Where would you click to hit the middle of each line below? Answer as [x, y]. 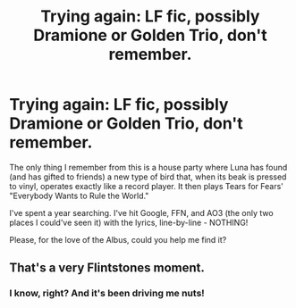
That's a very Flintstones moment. [107, 268]
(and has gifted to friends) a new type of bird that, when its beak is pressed [148, 177]
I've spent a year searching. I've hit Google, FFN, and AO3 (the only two [142, 212]
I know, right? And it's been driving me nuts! [107, 294]
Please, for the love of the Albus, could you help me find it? [118, 239]
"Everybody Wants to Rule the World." [79, 196]
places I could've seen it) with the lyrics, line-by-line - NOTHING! [129, 222]
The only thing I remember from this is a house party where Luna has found [148, 167]
